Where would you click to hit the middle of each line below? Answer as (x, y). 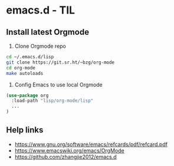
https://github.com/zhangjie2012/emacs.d (65, 157)
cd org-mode (21, 68)
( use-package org (27, 95)
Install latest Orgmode (48, 32)
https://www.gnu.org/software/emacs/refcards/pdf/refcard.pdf (91, 144)
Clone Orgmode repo (40, 46)
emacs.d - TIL (41, 10)
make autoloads (25, 73)
